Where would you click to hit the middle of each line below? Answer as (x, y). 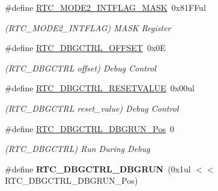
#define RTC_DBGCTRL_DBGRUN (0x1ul (98, 168)
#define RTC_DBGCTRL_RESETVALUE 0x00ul (100, 88)
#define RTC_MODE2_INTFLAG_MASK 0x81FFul (105, 7)
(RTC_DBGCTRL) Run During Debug (77, 149)
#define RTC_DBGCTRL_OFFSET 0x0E (85, 48)
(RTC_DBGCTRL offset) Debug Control (80, 68)
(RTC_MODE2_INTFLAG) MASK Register (88, 27)
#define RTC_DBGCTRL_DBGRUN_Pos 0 (90, 128)
